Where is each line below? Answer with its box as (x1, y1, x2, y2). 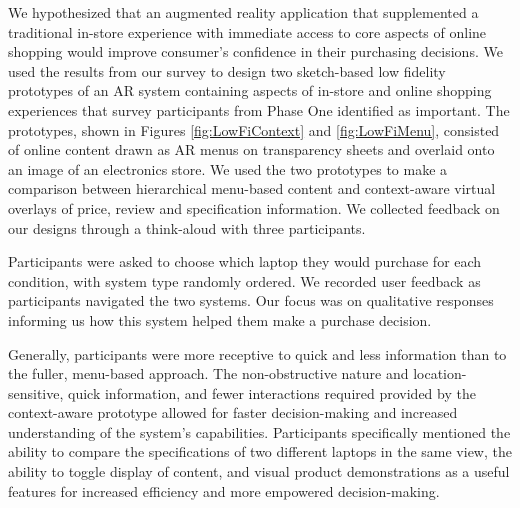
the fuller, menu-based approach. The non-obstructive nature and (8, 363, 409, 384)
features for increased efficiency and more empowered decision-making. (8, 480, 440, 501)
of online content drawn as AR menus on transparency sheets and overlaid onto (8, 139, 495, 160)
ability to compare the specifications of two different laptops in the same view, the (8, 441, 512, 462)
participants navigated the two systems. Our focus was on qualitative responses (8, 290, 494, 311)
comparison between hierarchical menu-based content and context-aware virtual (8, 178, 496, 199)
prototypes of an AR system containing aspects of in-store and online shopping (8, 80, 492, 101)
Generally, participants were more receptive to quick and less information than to (8, 343, 507, 364)
